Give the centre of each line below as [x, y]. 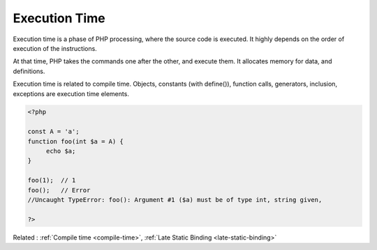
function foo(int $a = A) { [75, 141]
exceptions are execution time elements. [71, 93]
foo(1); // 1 [52, 180]
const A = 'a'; [53, 132]
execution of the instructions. [55, 48]
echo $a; [61, 151]
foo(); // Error [59, 190]
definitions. [29, 71]
